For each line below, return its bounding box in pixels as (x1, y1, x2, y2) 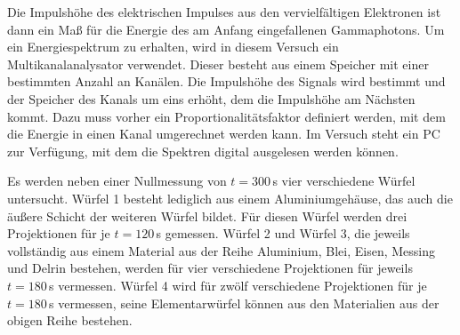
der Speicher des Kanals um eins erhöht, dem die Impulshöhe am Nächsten (7, 89, 416, 108)
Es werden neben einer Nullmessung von (7, 171, 227, 190)
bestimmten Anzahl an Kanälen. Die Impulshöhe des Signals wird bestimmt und (7, 72, 446, 91)
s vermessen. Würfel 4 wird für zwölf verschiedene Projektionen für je (49, 275, 427, 294)
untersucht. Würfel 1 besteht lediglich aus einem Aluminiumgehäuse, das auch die (7, 188, 453, 207)
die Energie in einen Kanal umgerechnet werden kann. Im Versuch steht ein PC (7, 124, 440, 143)
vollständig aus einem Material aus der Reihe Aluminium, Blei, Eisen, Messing (7, 241, 436, 259)
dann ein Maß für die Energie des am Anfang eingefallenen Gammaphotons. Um (7, 20, 445, 38)
